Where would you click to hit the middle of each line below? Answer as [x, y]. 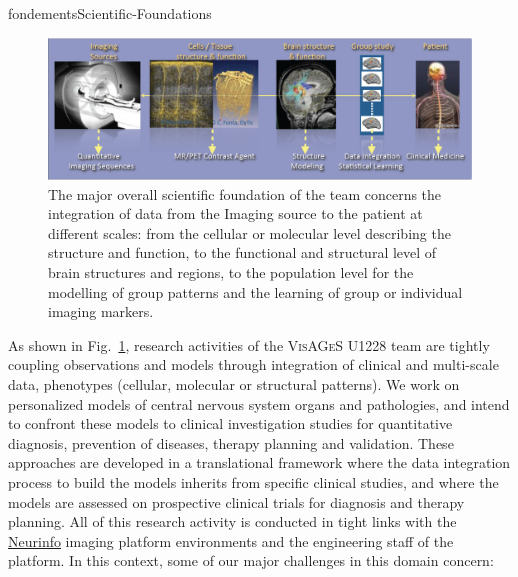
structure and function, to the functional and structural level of [242, 252]
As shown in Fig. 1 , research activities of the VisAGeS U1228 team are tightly [249, 344]
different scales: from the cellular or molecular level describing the [249, 232]
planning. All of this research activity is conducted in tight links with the [232, 521]
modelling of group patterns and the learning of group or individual [255, 291]
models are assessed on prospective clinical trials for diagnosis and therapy [236, 501]
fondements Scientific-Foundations [110, 13]
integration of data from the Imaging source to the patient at [235, 213]
